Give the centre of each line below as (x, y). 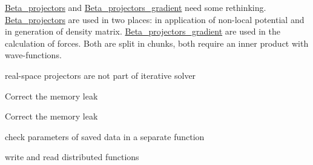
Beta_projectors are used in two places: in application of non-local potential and (155, 19)
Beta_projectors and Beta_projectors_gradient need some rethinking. (136, 7)
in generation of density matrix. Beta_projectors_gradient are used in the (143, 31)
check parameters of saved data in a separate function (105, 136)
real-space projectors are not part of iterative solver (100, 75)
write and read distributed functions (72, 157)
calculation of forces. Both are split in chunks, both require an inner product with (157, 43)
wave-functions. (33, 55)
